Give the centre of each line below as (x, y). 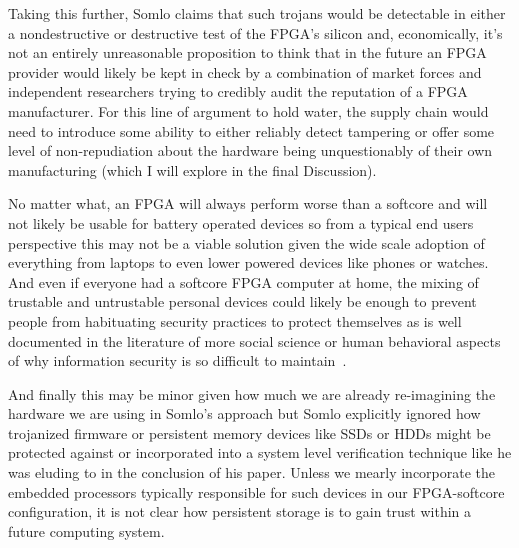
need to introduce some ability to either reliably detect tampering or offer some (251, 130)
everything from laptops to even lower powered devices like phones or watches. (248, 262)
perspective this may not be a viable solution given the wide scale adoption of (246, 242)
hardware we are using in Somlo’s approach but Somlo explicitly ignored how (244, 413)
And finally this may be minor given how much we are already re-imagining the (252, 393)
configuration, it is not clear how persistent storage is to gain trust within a (240, 511)
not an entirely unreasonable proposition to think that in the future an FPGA (247, 52)
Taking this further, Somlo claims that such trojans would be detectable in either (257, 13)
